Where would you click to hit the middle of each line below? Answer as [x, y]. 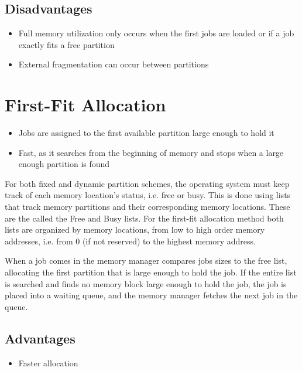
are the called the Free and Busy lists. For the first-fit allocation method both [144, 218]
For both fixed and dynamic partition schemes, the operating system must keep [147, 183]
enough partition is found [64, 164]
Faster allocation [48, 363]
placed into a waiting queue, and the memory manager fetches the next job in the [151, 295]
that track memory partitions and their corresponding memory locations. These [147, 207]
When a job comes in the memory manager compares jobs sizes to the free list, [146, 261]
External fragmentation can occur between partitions [114, 64]
